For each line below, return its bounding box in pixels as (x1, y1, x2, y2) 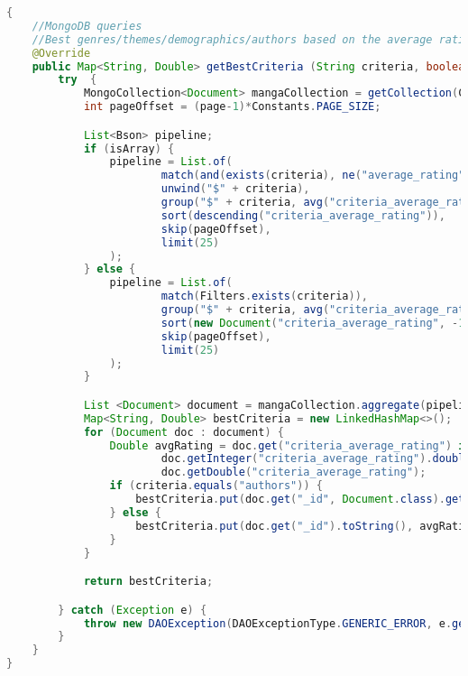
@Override (32, 46, 91, 60)
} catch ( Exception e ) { (58, 603, 207, 616)
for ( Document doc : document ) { (83, 425, 284, 439)
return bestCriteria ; (83, 575, 214, 588)
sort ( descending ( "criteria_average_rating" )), (161, 208, 445, 222)
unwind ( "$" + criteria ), (161, 182, 310, 196)
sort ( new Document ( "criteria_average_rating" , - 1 (161, 316, 465, 329)
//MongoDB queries (32, 19, 142, 32)
